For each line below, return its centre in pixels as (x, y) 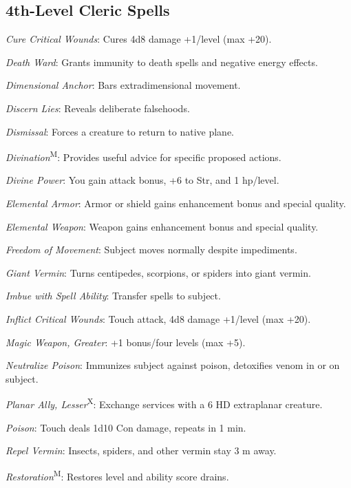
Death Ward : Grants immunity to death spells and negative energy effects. (162, 62)
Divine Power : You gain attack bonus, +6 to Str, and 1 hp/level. (142, 180)
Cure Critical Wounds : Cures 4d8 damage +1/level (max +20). (139, 39)
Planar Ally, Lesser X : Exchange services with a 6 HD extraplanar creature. (164, 403)
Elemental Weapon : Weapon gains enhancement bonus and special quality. (162, 226)
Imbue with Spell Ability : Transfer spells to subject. (113, 296)
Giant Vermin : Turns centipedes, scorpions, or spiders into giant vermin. (158, 272)
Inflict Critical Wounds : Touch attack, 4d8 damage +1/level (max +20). (158, 318)
